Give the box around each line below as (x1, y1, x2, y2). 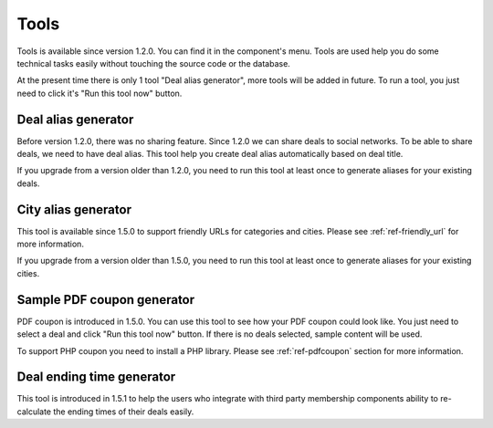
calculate (16, 406, 52, 417)
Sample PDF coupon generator (16, 292, 195, 308)
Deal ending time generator (16, 370, 176, 385)
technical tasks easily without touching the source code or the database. (16, 57, 291, 68)
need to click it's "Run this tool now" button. (16, 88, 183, 99)
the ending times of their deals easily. (53, 406, 194, 417)
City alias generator (16, 202, 132, 217)
